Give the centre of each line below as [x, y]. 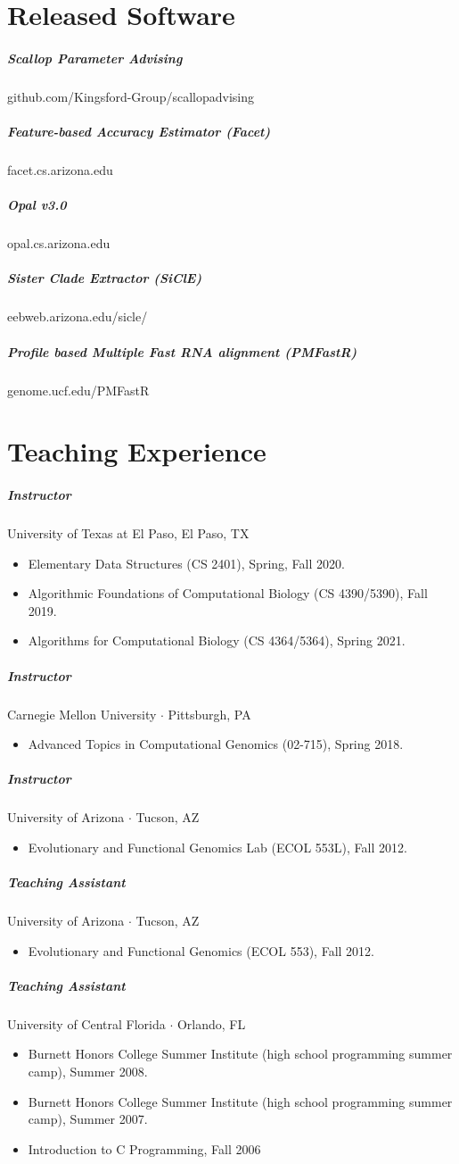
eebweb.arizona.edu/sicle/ [78, 316]
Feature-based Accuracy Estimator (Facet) [139, 132]
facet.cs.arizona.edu [60, 170]
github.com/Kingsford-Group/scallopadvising [131, 96]
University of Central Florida [86, 1023]
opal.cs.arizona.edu [59, 243]
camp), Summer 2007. [88, 1119]
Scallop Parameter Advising [95, 58]
